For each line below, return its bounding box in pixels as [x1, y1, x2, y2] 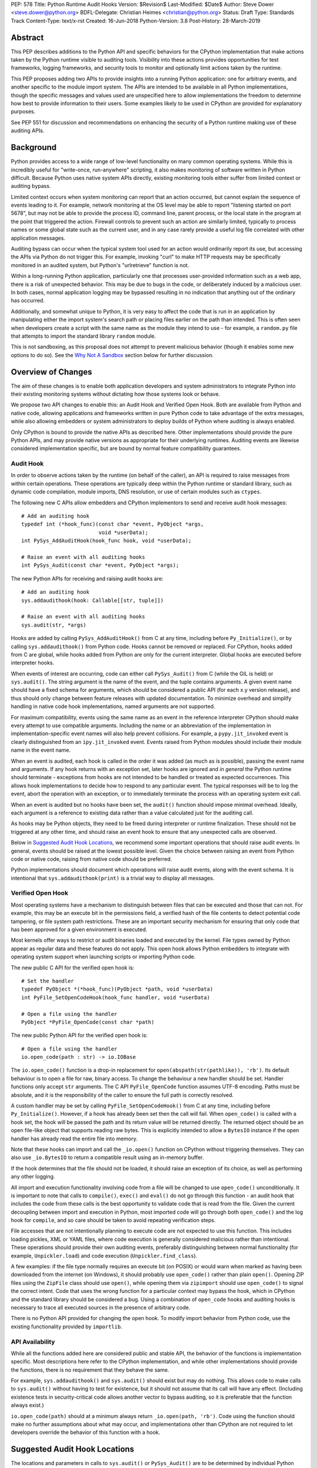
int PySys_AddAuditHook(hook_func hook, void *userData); [21, 537, 192, 544]
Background [11, 143, 57, 153]
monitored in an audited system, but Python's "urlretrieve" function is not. [11, 261, 190, 268]
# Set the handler [21, 978, 75, 984]
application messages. [11, 234, 66, 241]
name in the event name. [11, 746, 71, 754]
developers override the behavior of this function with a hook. [11, 1429, 161, 1436]
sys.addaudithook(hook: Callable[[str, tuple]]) [21, 597, 164, 604]
